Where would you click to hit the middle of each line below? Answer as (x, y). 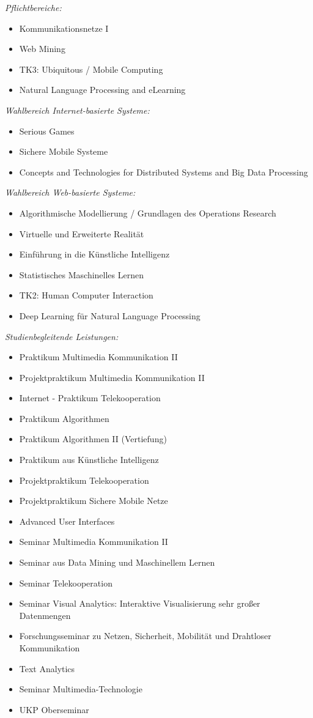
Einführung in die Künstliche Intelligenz (94, 254)
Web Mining (42, 49)
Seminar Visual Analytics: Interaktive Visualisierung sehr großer (140, 603)
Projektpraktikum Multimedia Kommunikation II (112, 377)
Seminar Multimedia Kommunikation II (94, 542)
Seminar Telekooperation (66, 583)
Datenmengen (45, 615)
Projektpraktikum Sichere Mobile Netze (94, 501)
